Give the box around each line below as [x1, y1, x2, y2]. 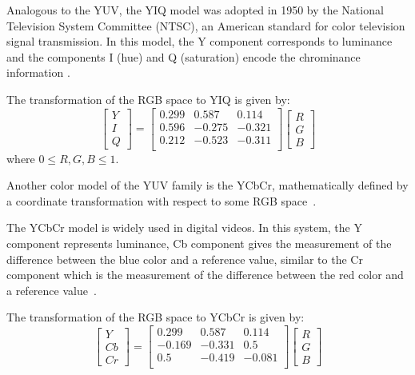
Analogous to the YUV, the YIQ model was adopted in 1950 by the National [6, 2, 384, 18]
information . [6, 64, 70, 81]
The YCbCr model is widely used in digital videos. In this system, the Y [6, 219, 362, 236]
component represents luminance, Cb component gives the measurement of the [6, 235, 392, 252]
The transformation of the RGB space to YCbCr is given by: [6, 309, 305, 325]
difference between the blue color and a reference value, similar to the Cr [6, 250, 363, 267]
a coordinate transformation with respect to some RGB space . [6, 192, 317, 209]
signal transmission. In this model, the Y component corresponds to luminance [6, 33, 393, 50]
